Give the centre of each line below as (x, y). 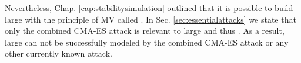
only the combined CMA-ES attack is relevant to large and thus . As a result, (145, 31)
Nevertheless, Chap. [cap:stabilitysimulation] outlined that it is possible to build (149, 8)
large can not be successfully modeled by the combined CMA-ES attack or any (147, 42)
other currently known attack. (58, 53)
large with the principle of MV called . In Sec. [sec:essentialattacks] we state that (150, 19)
